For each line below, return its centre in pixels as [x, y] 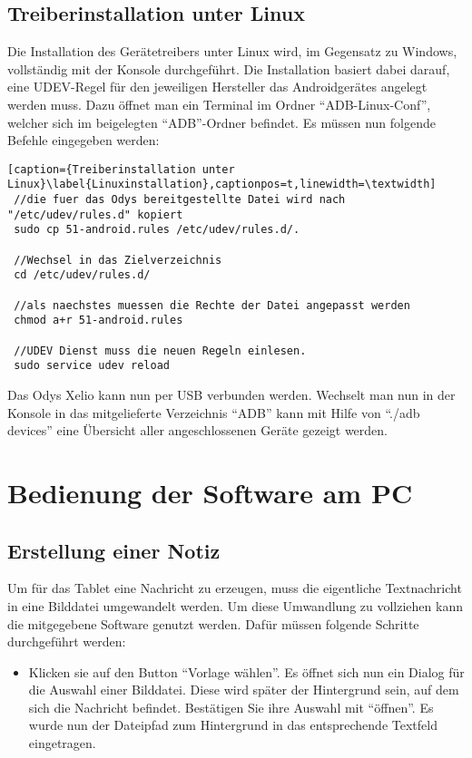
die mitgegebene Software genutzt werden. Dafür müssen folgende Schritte [213, 623]
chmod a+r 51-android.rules [98, 321]
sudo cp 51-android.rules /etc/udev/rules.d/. [157, 230]
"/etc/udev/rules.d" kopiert [95, 214]
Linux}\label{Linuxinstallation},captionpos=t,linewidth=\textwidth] [222, 185]
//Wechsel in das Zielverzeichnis [118, 260]
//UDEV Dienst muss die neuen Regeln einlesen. [160, 350]
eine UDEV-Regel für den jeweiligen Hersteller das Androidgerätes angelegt [217, 87]
